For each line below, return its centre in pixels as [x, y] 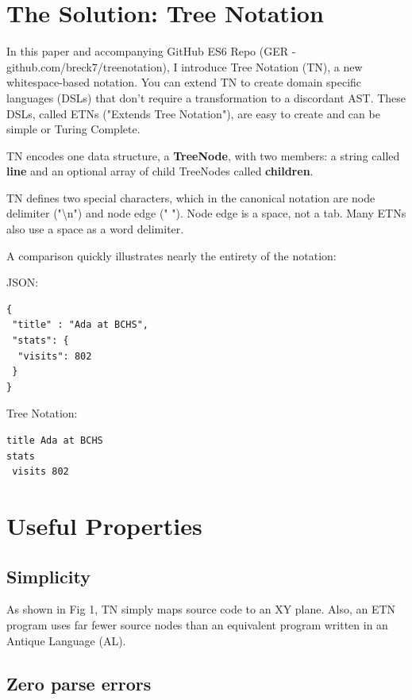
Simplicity [48, 576]
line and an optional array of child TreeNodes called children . [160, 171]
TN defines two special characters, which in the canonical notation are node [191, 197]
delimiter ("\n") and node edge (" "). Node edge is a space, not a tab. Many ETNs [206, 213]
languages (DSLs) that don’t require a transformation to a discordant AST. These [206, 97]
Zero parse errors [79, 683]
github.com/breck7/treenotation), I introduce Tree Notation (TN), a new [185, 66]
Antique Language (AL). [66, 640]
